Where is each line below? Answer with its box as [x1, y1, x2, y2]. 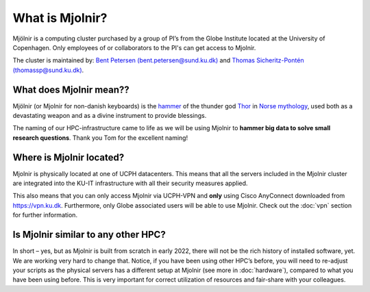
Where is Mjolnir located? [12, 151, 125, 163]
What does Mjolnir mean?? [12, 84, 129, 95]
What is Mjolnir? [12, 10, 108, 25]
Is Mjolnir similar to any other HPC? [12, 229, 166, 241]
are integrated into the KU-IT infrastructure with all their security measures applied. [12, 179, 248, 188]
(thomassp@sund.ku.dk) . [12, 66, 84, 74]
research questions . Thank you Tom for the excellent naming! [12, 134, 188, 142]
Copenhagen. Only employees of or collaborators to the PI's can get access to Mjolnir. [12, 43, 256, 51]
